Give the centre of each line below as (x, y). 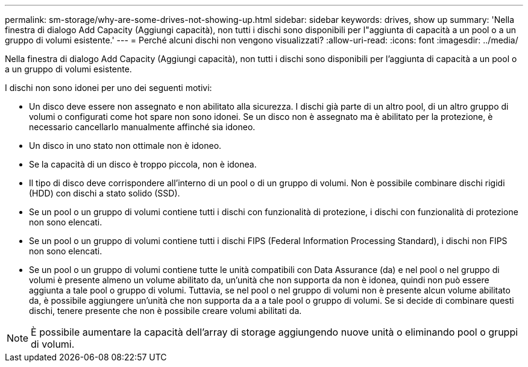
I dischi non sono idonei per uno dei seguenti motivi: (108, 88)
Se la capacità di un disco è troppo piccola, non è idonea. (143, 164)
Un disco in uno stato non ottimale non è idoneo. (125, 146)
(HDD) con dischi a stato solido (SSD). (105, 193)
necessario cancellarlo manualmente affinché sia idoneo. (142, 127)
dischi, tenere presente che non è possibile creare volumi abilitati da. (165, 311)
